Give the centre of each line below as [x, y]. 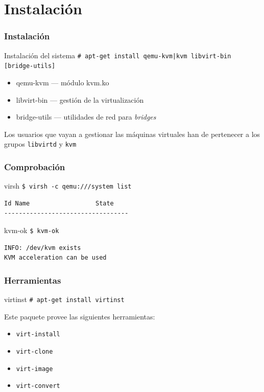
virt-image [34, 369]
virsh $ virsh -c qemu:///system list [68, 186]
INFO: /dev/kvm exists [43, 248]
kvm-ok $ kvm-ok [32, 230]
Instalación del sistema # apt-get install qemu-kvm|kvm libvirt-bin [118, 55]
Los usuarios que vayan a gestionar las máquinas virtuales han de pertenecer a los [132, 134]
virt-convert [38, 386]
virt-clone [34, 351]
